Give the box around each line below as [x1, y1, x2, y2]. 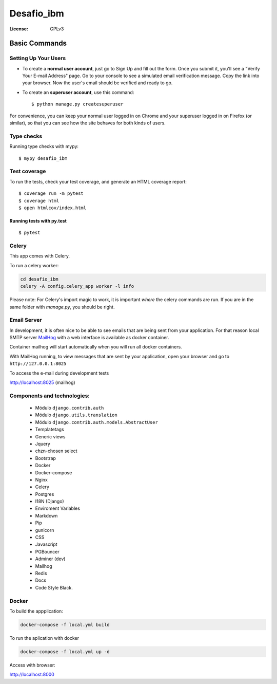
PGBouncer [35, 548, 60, 554]
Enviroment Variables [35, 505, 81, 511]
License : [9, 26, 28, 32]
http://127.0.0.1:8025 [9, 361, 67, 367]
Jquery [35, 440, 51, 447]
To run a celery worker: [9, 262, 59, 268]
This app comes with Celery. [9, 253, 70, 259]
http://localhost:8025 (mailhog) [9, 379, 75, 385]
